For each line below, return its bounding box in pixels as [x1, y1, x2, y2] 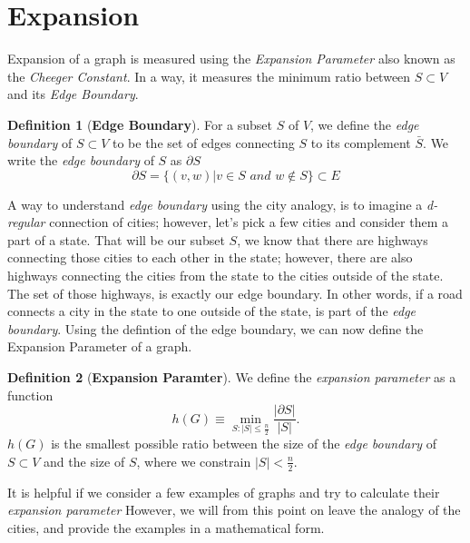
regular [7, 212, 45, 232]
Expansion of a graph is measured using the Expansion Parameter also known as [7, 49, 455, 68]
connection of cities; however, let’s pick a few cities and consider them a [49, 212, 448, 232]
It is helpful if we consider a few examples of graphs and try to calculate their [7, 482, 440, 501]
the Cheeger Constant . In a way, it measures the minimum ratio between [7, 66, 411, 85]
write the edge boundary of [7, 151, 154, 170]
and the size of [44, 451, 125, 470]
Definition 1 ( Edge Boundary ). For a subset [7, 114, 273, 133]
